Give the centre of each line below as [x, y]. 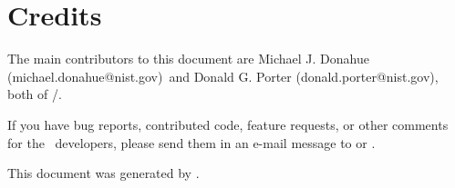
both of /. [35, 94]
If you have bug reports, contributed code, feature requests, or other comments [228, 124]
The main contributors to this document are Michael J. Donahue [188, 59]
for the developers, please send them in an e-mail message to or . [191, 142]
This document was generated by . [103, 173]
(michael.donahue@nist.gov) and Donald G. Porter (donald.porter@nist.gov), [223, 76]
